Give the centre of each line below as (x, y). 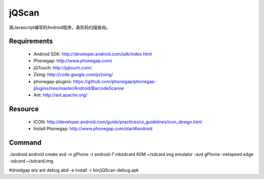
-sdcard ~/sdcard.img (31, 161)
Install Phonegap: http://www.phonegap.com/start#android (93, 129)
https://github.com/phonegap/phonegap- (115, 81)
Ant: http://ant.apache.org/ (60, 95)
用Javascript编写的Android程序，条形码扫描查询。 (60, 27)
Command (25, 143)
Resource (24, 109)
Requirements (31, 41)
